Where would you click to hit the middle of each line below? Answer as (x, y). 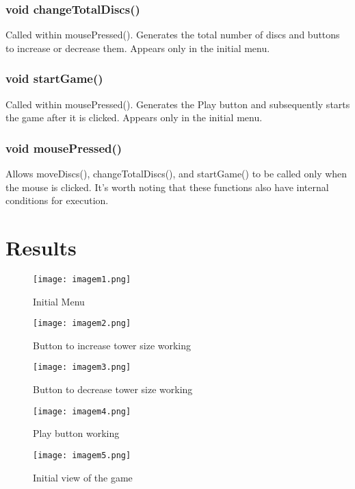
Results (41, 247)
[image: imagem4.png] (82, 411)
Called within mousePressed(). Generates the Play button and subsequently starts (178, 104)
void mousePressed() (64, 148)
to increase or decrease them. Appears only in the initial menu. (138, 48)
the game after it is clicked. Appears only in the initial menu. (134, 117)
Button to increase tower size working (112, 345)
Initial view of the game (83, 477)
